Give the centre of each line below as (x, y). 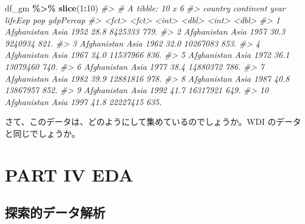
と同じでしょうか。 (42, 133)
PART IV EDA (69, 174)
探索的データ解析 (55, 212)
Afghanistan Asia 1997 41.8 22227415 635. (83, 101)
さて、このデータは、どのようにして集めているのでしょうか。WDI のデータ (153, 122)
